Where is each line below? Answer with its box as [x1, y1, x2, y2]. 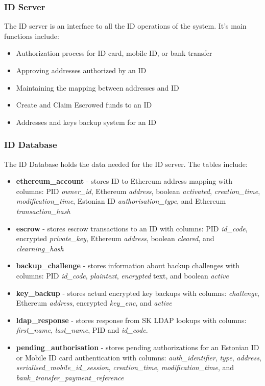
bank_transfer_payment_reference [16, 372, 124, 382]
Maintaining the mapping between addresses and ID [16, 82, 179, 93]
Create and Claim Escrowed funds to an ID [16, 99, 152, 110]
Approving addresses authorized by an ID [16, 65, 147, 75]
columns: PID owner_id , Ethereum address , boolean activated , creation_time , [16, 185, 260, 196]
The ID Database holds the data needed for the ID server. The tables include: [4, 158, 248, 169]
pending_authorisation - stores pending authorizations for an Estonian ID [16, 341, 259, 352]
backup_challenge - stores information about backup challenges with [16, 260, 240, 271]
